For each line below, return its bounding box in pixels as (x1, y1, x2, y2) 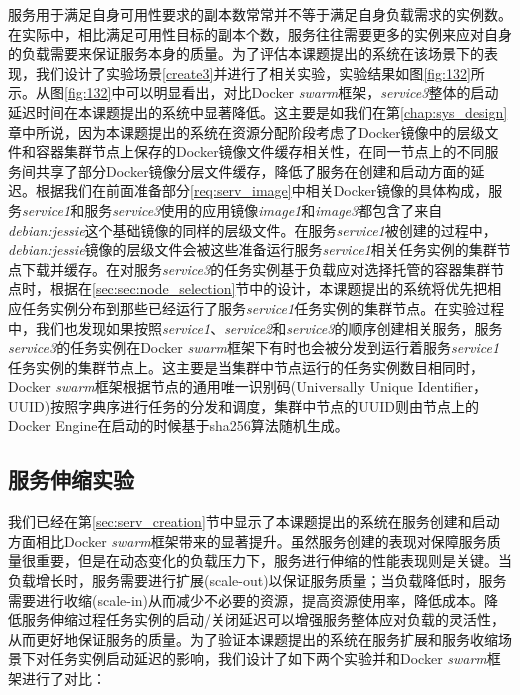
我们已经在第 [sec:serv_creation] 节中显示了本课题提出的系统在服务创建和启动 (8, 511, 500, 532)
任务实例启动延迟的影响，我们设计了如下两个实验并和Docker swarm (49, 648, 487, 669)
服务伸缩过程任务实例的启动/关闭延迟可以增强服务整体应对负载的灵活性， (21, 609, 505, 630)
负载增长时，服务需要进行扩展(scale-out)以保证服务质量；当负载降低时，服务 (8, 570, 507, 591)
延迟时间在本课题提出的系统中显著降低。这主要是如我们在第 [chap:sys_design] (8, 101, 508, 122)
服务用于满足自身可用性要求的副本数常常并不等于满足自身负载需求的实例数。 (8, 4, 512, 24)
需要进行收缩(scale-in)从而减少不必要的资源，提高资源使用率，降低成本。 (8, 589, 485, 610)
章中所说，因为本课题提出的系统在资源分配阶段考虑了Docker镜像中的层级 (8, 121, 485, 142)
